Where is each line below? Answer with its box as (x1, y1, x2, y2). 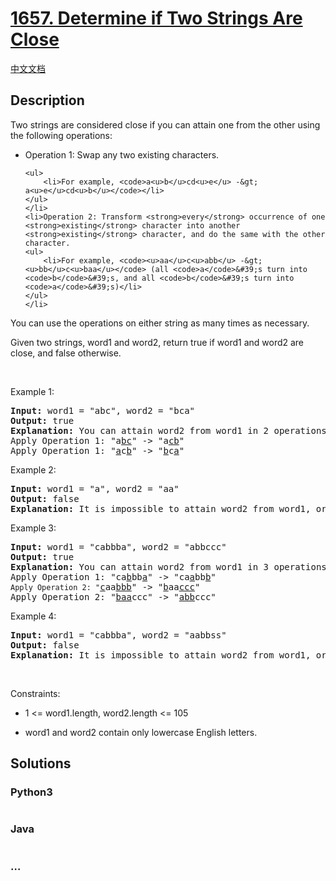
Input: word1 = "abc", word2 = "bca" (10, 405, 196, 416)
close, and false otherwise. (10, 347, 122, 359)
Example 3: (10, 522, 57, 534)
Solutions (10, 755, 72, 772)
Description (10, 92, 85, 109)
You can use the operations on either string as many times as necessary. (10, 317, 310, 329)
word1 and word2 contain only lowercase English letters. (24, 726, 258, 738)
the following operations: (10, 129, 113, 141)
